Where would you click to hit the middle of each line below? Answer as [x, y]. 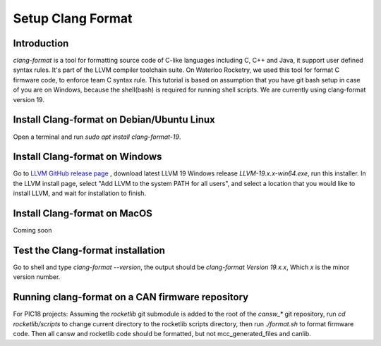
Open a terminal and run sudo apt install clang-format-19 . [97, 137]
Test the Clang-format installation [89, 250]
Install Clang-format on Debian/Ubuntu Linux [114, 120]
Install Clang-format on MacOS [83, 214]
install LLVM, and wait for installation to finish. [80, 193]
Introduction [41, 43]
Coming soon [32, 230]
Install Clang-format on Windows [87, 157]
